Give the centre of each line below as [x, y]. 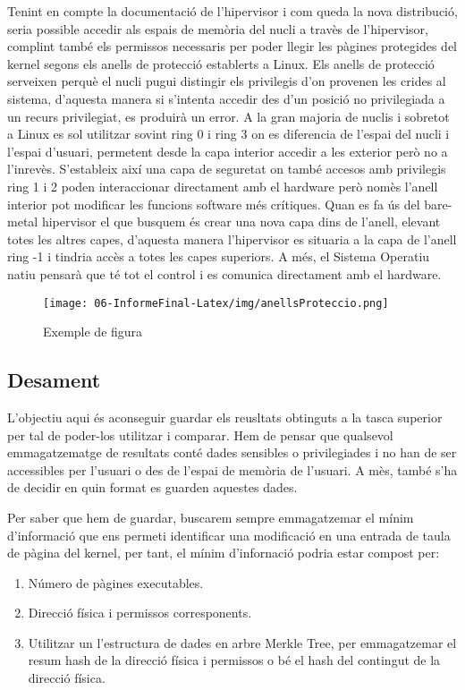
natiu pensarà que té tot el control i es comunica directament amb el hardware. [224, 273]
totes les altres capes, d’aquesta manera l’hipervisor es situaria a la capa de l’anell [232, 239]
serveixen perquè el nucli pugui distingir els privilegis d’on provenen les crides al [227, 81]
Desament [54, 380]
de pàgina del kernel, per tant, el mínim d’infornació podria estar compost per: [224, 553]
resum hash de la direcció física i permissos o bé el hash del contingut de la [234, 660]
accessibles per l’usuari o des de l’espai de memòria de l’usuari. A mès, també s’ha [232, 469]
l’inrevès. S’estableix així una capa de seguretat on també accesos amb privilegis [227, 169]
